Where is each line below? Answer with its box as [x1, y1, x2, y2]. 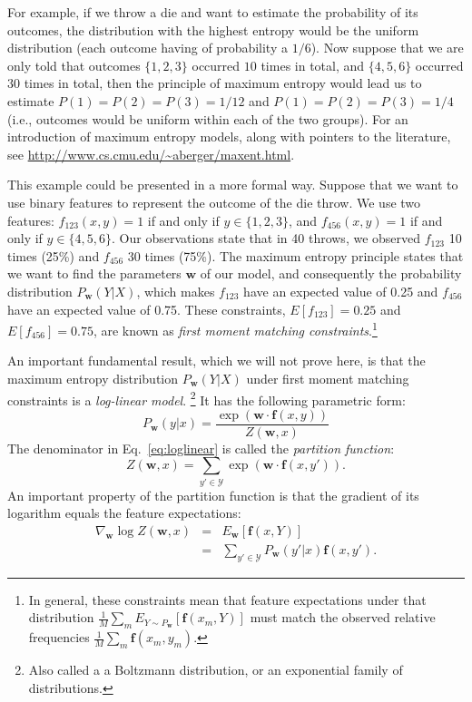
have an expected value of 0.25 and [243, 281, 438, 300]
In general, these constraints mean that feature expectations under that [28, 590, 427, 609]
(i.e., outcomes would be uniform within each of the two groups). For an [7, 109, 408, 128]
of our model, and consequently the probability [200, 264, 462, 283]
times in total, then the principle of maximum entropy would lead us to [24, 73, 422, 93]
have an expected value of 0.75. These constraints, [7, 299, 286, 318]
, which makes [136, 281, 215, 300]
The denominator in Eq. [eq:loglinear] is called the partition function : [7, 438, 395, 457]
